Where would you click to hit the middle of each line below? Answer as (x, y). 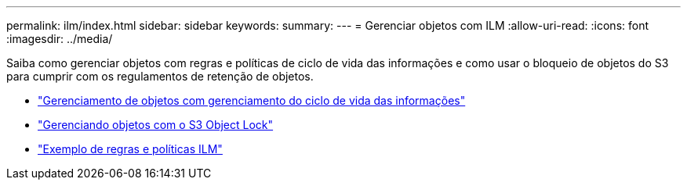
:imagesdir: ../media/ (60, 39)
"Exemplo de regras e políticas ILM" (130, 149)
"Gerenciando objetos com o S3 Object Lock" (156, 125)
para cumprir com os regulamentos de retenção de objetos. (160, 76)
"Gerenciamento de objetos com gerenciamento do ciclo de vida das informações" (252, 100)
